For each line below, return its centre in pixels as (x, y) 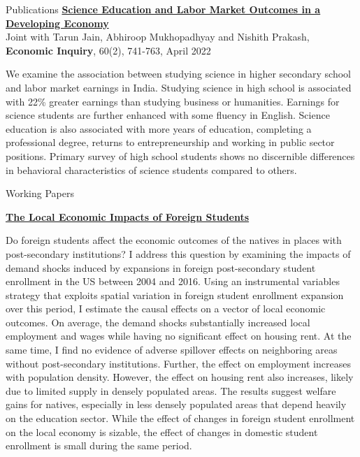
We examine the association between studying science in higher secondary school (179, 74)
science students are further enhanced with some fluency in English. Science (168, 115)
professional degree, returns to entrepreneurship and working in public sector (170, 142)
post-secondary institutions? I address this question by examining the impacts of (178, 253)
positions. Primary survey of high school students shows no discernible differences (180, 155)
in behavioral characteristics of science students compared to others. (151, 169)
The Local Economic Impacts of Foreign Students (128, 216)
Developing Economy (57, 23)
